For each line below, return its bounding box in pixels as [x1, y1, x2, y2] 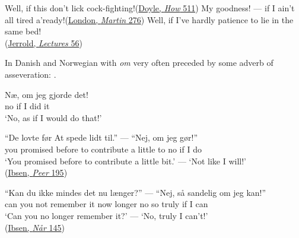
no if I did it [5, 100, 50, 112]
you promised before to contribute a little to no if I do [5, 142, 202, 155]
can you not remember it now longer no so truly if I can [5, 198, 208, 210]
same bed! [5, 25, 42, 37]
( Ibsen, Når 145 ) [5, 221, 65, 233]
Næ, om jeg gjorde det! [5, 88, 88, 100]
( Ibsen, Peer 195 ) [5, 166, 68, 179]
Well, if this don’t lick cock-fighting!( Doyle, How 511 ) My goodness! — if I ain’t [5, 2, 295, 14]
